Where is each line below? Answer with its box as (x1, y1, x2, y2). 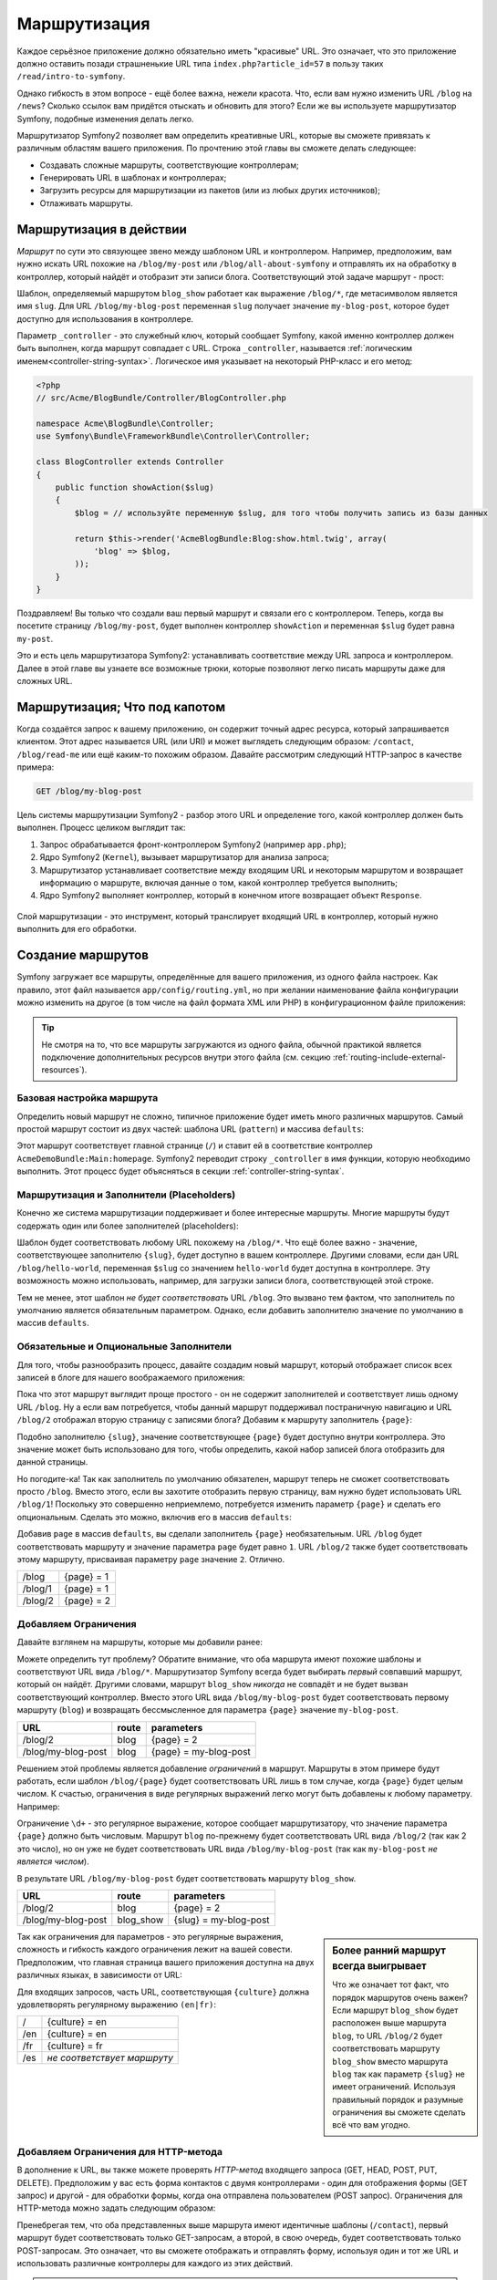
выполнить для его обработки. (16, 924, 137, 935)
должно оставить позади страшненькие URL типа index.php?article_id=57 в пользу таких (16, 57, 384, 68)
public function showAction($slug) (55, 482, 214, 492)
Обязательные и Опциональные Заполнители (16, 1341, 233, 1353)
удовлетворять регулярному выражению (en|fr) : (16, 1999, 216, 2010)
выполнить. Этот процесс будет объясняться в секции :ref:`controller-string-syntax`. (16, 1166, 345, 1176)
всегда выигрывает (332, 1959, 428, 1972)
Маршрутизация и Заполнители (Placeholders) (16, 1188, 236, 1201)
